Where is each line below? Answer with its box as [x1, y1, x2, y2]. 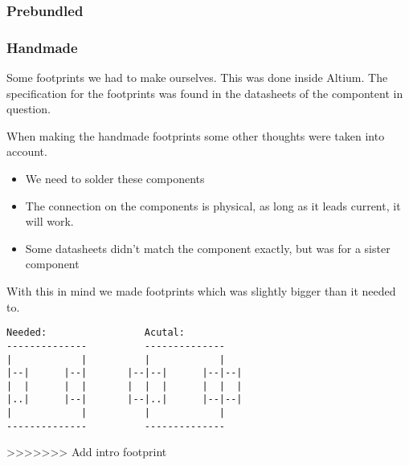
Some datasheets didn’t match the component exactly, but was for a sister [25, 239, 391, 256]
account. [6, 143, 47, 160]
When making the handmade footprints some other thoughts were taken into [6, 127, 385, 144]
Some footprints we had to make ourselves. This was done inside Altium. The [6, 69, 388, 86]
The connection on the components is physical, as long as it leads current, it [25, 197, 401, 214]
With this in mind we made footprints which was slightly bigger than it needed [6, 283, 396, 299]
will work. [25, 213, 74, 230]
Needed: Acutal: [6, 327, 185, 339]
